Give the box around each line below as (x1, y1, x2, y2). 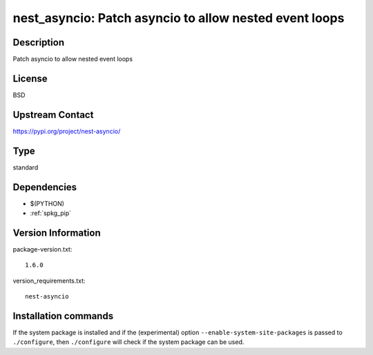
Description (12, 37, 65, 48)
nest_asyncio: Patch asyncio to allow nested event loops (12, 10, 345, 26)
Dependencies (12, 181, 77, 193)
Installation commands (12, 310, 114, 322)
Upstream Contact (12, 109, 94, 121)
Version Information (12, 227, 101, 239)
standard (12, 163, 39, 172)
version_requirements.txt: (12, 276, 86, 285)
